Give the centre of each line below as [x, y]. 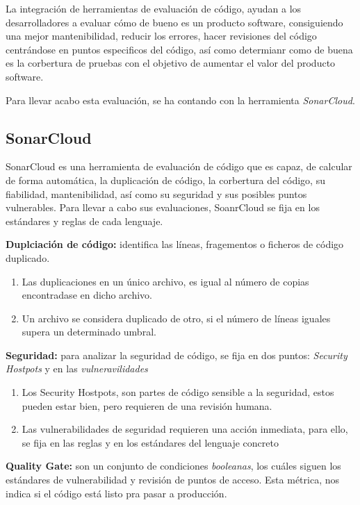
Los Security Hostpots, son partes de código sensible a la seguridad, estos [178, 392]
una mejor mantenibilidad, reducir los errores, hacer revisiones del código [161, 36]
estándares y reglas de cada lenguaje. [84, 221]
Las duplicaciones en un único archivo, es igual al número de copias [165, 281]
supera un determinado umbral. [89, 332]
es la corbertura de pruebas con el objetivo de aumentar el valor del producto [171, 63]
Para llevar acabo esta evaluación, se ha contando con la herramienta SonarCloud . [180, 100]
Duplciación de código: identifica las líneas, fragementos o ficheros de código [175, 244]
